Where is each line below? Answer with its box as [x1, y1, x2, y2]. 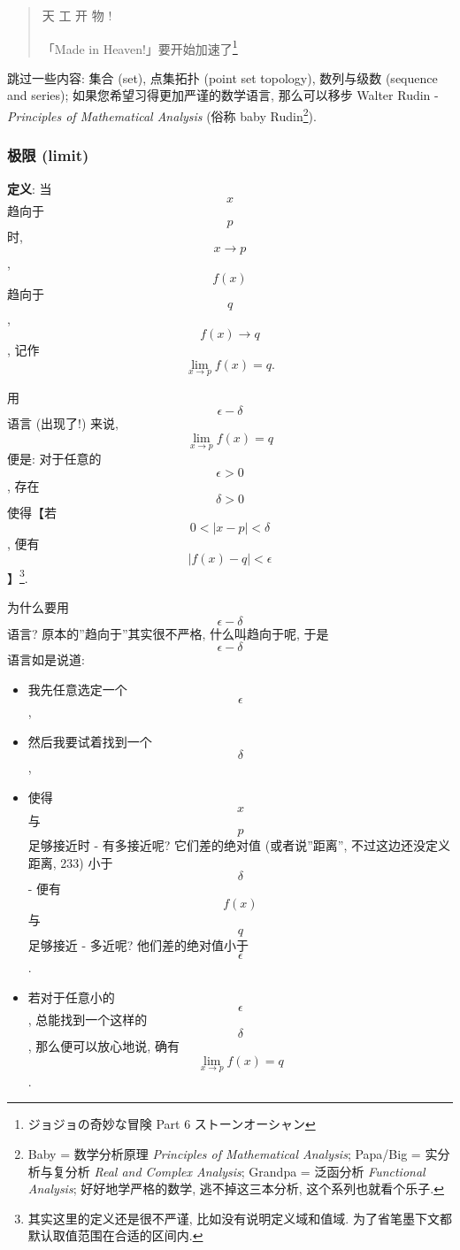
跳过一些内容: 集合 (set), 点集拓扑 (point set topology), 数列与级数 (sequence [7, 68, 438, 87]
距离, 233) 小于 [27, 853, 113, 871]
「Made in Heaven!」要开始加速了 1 [42, 36, 238, 58]
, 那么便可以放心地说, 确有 [27, 1037, 180, 1054]
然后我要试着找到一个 [27, 732, 152, 750]
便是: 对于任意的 [7, 449, 102, 468]
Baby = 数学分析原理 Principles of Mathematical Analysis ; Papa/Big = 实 [27, 1145, 438, 1162]
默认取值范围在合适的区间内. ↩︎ [27, 1226, 203, 1245]
